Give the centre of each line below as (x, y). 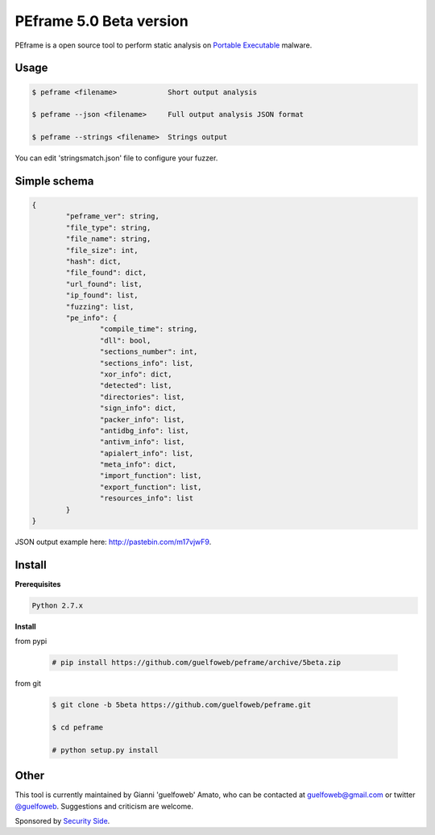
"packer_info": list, (142, 420)
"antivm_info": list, (142, 442)
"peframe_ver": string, (113, 216)
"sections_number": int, (149, 352)
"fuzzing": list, (100, 307)
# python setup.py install (105, 750)
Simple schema (54, 181)
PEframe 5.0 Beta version (101, 21)
